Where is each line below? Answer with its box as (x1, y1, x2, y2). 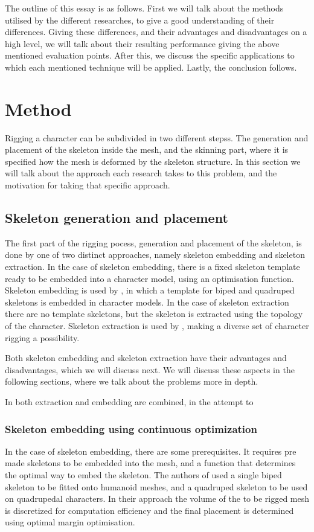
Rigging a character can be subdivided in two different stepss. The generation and (5, 131, 309, 144)
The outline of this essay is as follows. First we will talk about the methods (5, 2, 284, 14)
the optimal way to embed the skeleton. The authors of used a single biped (5, 468, 282, 481)
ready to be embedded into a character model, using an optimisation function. (5, 272, 294, 284)
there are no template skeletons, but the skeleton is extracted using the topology (5, 307, 303, 320)
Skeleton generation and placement (5, 208, 228, 227)
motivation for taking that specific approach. (5, 179, 170, 191)
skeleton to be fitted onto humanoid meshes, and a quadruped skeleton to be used (5, 480, 308, 493)
